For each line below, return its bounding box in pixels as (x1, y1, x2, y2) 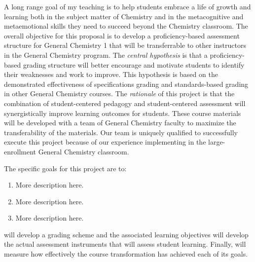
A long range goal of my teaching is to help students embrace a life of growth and (4, 1, 251, 11)
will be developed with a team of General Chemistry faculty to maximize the (4, 117, 236, 128)
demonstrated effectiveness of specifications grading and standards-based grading (4, 78, 249, 89)
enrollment (4, 146, 36, 156)
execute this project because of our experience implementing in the (4, 137, 206, 147)
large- (208, 137, 225, 147)
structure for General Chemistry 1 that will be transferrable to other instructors (4, 40, 246, 50)
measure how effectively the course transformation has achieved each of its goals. (4, 249, 248, 259)
